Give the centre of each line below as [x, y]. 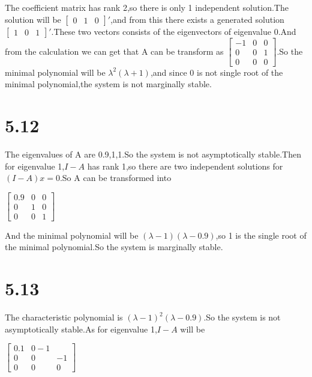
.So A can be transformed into [115, 178]
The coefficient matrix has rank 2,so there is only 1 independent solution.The [147, 7]
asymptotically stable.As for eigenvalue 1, [81, 329]
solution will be [33, 19]
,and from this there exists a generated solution [197, 19]
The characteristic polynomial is [64, 317]
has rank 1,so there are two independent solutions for [185, 166]
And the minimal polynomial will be [72, 235]
